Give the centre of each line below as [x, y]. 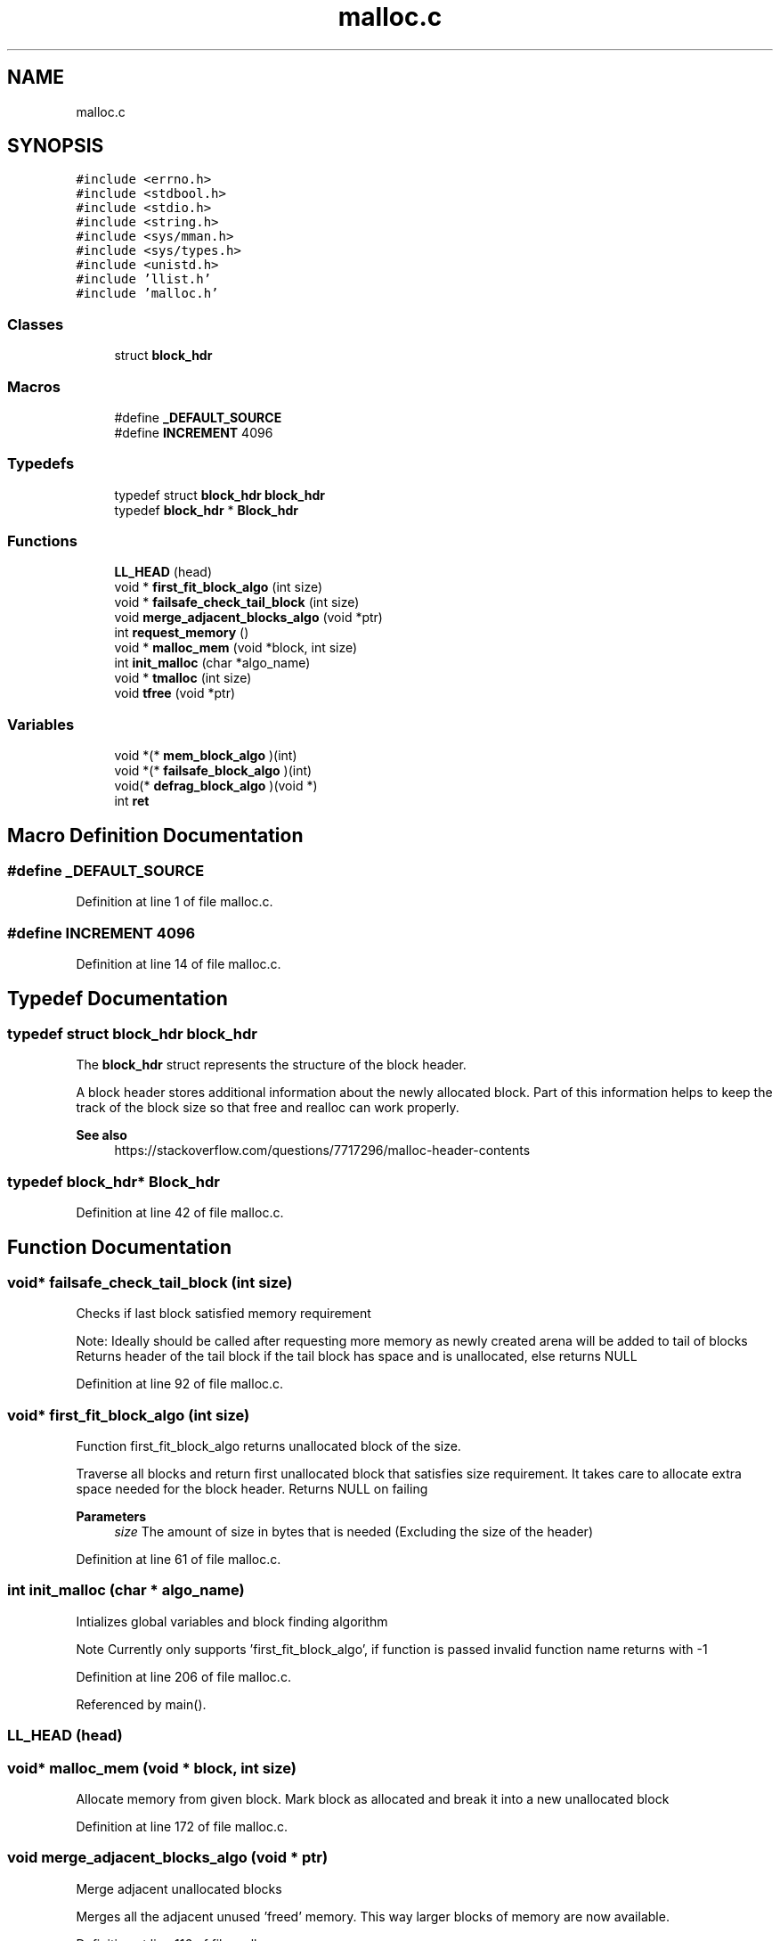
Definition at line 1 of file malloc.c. [175, 902]
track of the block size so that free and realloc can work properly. [268, 1108]
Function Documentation [119, 1247]
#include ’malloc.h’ [147, 294]
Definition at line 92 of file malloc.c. [180, 1384]
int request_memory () [182, 633]
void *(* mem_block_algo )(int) [206, 756]
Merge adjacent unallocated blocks [179, 1888]
